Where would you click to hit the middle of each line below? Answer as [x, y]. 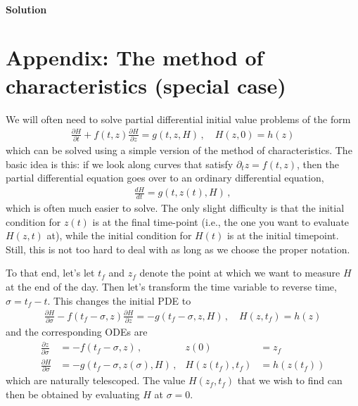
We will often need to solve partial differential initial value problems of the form [178, 119]
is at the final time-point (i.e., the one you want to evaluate [221, 221]
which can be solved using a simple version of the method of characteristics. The [179, 150]
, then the [318, 164]
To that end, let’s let [50, 273]
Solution [26, 9]
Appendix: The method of [135, 57]
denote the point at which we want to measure [240, 273]
